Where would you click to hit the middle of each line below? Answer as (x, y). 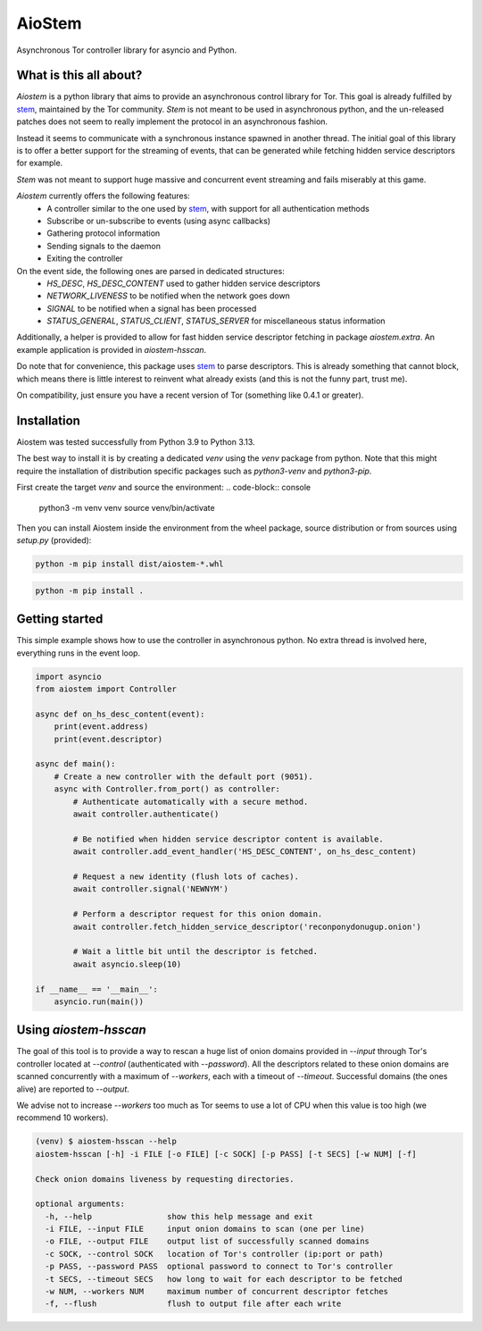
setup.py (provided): (54, 540)
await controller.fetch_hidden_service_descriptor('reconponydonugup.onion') (247, 926)
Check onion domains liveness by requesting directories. (165, 1179)
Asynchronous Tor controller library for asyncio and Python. (127, 50)
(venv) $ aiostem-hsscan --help (106, 1142)
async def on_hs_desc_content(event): (120, 714)
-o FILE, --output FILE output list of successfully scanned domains (208, 1241)
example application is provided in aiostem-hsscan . (112, 349)
